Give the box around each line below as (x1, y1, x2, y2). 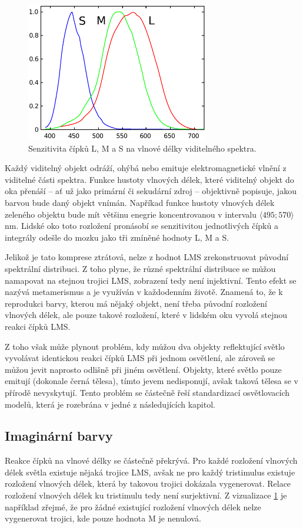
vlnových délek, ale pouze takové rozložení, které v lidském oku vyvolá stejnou (5, 309, 288, 321)
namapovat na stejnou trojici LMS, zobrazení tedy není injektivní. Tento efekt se (5, 274, 297, 286)
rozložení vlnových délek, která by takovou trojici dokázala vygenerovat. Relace (5, 477, 291, 490)
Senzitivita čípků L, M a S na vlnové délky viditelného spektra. (28, 142, 257, 154)
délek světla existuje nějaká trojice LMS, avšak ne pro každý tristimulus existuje (5, 465, 295, 478)
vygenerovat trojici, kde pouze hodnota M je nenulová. (5, 512, 201, 524)
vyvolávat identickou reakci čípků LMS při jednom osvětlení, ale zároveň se (5, 352, 275, 364)
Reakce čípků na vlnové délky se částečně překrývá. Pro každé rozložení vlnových (5, 454, 298, 467)
